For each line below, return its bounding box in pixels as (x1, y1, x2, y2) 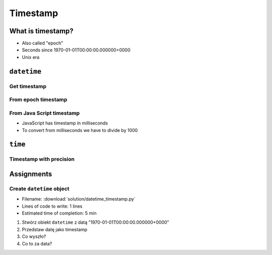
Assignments (9, 169, 52, 178)
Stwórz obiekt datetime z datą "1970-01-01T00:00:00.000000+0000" (22, 219, 170, 225)
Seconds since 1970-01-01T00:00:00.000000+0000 (22, 47, 130, 53)
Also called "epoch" (22, 40, 63, 46)
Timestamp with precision (9, 156, 75, 163)
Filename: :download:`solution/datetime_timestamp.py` (22, 196, 135, 202)
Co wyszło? (22, 233, 46, 239)
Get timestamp (9, 83, 46, 90)
